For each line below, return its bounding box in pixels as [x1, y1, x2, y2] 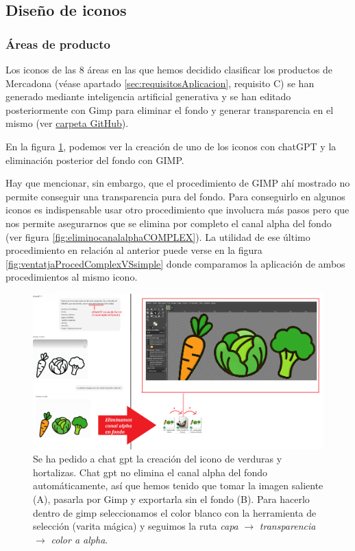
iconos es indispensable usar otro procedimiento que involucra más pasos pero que [5, 202, 350, 217]
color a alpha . [51, 532, 108, 546]
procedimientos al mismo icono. [5, 270, 138, 284]
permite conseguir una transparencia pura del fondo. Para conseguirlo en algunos [5, 189, 345, 203]
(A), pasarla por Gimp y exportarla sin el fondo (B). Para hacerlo [33, 491, 310, 506]
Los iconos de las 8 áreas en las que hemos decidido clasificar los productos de [5, 62, 332, 76]
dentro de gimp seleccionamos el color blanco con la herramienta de [33, 505, 317, 519]
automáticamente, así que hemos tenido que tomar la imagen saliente [33, 478, 323, 493]
